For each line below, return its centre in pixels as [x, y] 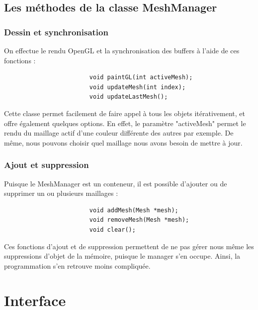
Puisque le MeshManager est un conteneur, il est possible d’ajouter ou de [116, 183]
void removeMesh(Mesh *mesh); [139, 220]
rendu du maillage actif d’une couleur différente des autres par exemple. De [119, 133]
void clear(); [112, 230]
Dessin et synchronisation [56, 32]
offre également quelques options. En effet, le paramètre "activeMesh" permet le [125, 123]
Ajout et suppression [46, 165]
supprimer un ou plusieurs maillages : [61, 193]
